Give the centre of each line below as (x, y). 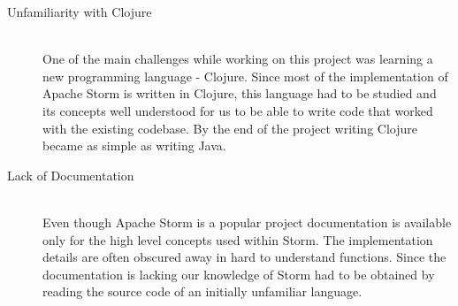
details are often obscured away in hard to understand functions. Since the (244, 257)
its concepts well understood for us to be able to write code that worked (238, 110)
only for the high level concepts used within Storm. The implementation (238, 239)
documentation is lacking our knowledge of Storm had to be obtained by (239, 274)
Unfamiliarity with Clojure (80, 11)
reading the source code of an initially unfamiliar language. (202, 291)
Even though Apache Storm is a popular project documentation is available (247, 222)
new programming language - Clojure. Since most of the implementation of (245, 76)
